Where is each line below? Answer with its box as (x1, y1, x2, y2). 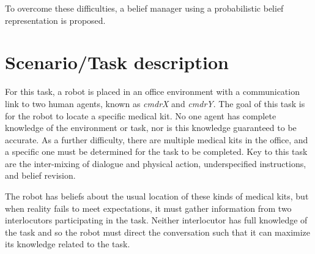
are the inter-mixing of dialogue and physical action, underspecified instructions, (5, 157, 306, 170)
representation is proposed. (5, 13, 106, 26)
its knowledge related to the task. (5, 237, 130, 250)
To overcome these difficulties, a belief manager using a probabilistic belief (5, 2, 284, 14)
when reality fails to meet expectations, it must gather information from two (5, 201, 292, 214)
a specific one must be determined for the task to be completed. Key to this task (5, 145, 308, 158)
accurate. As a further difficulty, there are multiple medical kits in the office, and (5, 133, 308, 146)
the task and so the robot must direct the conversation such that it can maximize (5, 225, 311, 238)
